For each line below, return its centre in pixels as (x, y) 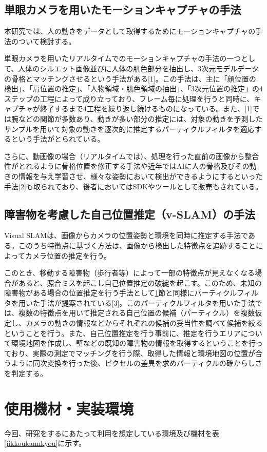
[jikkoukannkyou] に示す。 (45, 443)
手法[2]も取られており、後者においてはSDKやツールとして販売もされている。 (133, 186)
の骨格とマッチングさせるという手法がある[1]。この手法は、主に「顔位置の (130, 78)
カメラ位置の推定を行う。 (68, 255)
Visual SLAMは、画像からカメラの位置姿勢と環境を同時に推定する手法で (126, 235)
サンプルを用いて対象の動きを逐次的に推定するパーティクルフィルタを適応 (129, 129)
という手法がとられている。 (58, 139)
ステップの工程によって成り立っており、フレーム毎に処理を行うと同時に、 (129, 98)
